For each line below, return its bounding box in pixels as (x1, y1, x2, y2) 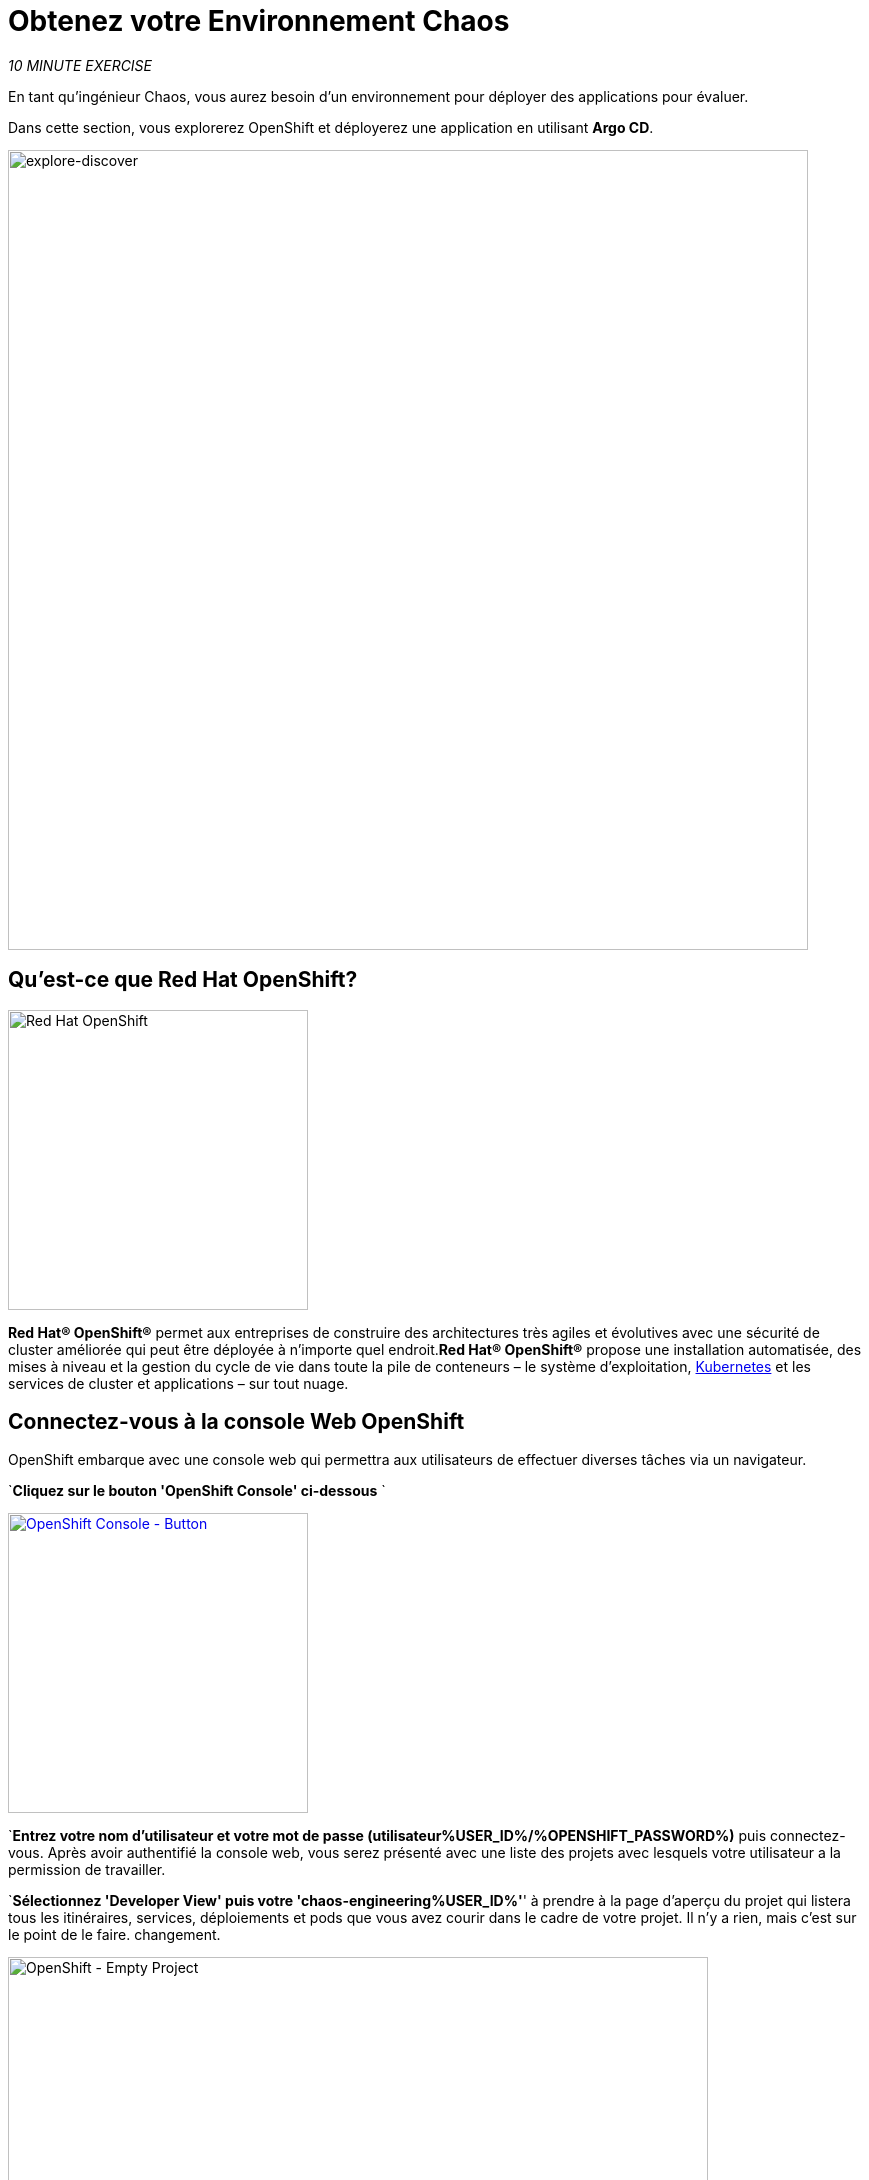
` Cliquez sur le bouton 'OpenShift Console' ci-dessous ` (8, 1482, 386, 1500)
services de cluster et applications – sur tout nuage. (8, 1374, 349, 1392)
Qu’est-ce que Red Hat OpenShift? (8, 967, 358, 993)
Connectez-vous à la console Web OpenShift (8, 1409, 465, 1435)
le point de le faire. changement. (8, 1926, 221, 1944)
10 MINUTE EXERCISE (8, 56, 153, 74)
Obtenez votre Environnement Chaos (8, 4, 510, 38)
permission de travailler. (8, 1861, 166, 1879)
